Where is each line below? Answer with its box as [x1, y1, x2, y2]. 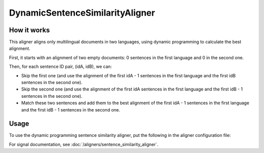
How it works [9, 26, 50, 34]
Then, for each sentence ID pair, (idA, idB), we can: [9, 64, 112, 69]
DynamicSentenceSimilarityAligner [9, 7, 155, 18]
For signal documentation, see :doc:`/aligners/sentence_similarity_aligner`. [9, 141, 159, 147]
